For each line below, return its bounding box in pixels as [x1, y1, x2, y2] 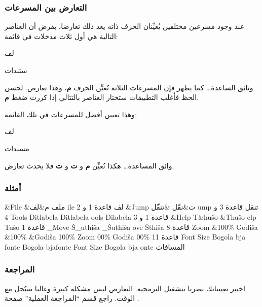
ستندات [5, 65, 27, 75]
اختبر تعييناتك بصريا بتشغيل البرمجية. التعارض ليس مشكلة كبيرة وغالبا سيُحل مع [5, 283, 245, 293]
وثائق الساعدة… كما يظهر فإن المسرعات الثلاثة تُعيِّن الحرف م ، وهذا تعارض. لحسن [5, 82, 253, 92]
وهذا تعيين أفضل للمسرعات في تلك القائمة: [5, 109, 137, 119]
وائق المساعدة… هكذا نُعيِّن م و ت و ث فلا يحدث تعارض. [5, 160, 174, 170]
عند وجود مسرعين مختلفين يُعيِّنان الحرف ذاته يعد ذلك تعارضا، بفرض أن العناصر [5, 21, 245, 31]
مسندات [5, 143, 29, 153]
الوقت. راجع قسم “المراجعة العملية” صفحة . [5, 293, 139, 303]
